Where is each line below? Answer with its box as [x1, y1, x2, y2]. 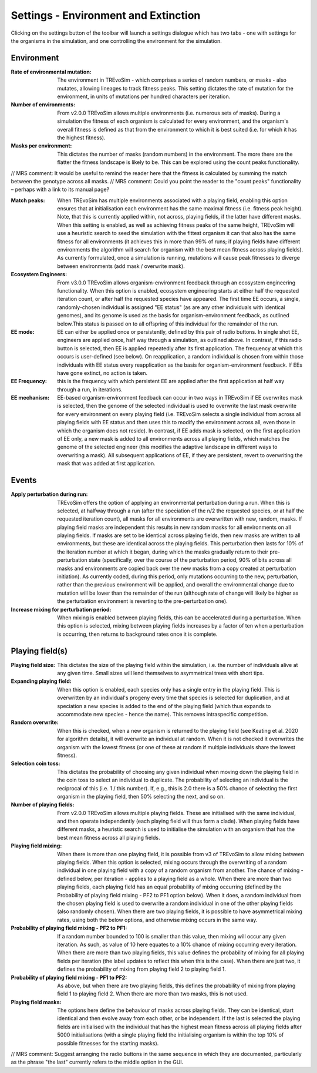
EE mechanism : [11, 394, 50, 401]
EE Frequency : [11, 378, 47, 385]
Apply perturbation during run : [11, 491, 88, 498]
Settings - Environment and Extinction [11, 9, 201, 22]
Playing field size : [11, 661, 56, 668]
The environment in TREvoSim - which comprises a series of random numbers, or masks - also [57, 76, 287, 83]
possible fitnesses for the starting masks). [57, 1040, 159, 1047]
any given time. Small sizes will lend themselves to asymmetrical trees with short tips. [57, 670, 264, 677]
